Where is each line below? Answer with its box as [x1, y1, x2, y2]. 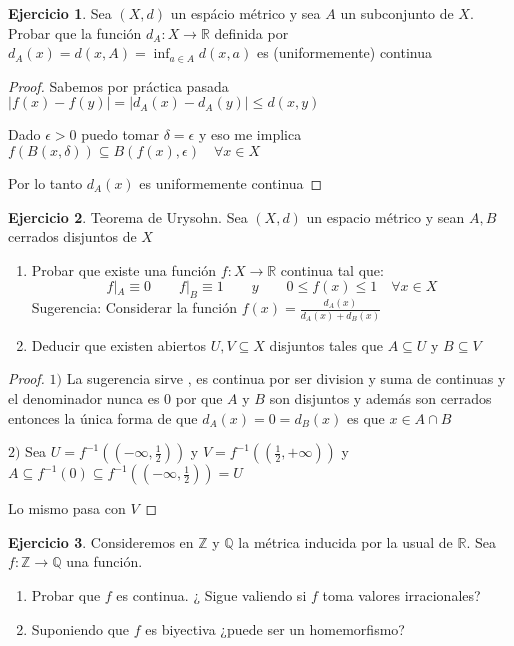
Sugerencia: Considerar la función [31, 297, 237, 318]
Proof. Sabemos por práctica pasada [8, 75, 229, 96]
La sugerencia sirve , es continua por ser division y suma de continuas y [66, 368, 506, 389]
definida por [214, 22, 289, 43]
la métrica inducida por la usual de [238, 531, 453, 552]
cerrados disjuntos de [8, 226, 137, 247]
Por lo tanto [8, 172, 83, 193]
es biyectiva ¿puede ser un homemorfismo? [145, 618, 405, 639]
